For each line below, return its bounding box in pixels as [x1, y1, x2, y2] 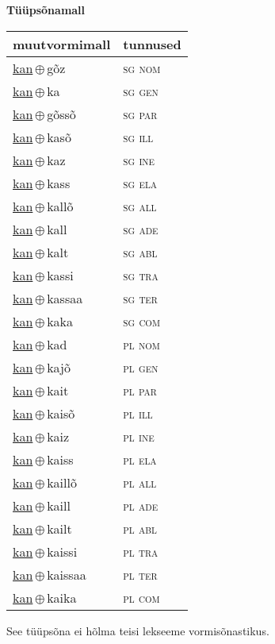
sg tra [123, 265, 159, 284]
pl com [123, 588, 160, 607]
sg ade [123, 219, 159, 238]
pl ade [123, 496, 159, 515]
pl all [123, 472, 157, 492]
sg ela [123, 173, 158, 192]
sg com [123, 311, 160, 330]
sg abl [123, 242, 158, 261]
